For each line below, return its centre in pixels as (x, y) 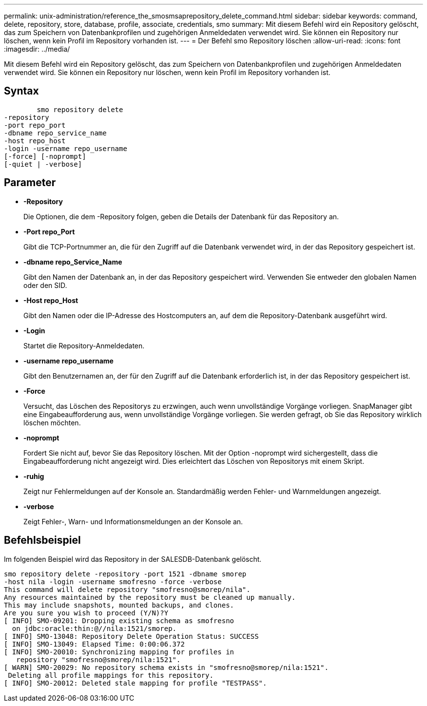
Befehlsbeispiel (42, 540)
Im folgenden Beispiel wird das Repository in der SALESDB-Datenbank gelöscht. (133, 559)
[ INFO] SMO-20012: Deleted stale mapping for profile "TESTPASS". (136, 683)
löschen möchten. (52, 422)
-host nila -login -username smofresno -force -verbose (113, 582)
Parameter (30, 183)
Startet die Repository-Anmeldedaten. (84, 345)
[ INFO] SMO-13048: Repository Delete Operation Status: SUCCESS (131, 636)
